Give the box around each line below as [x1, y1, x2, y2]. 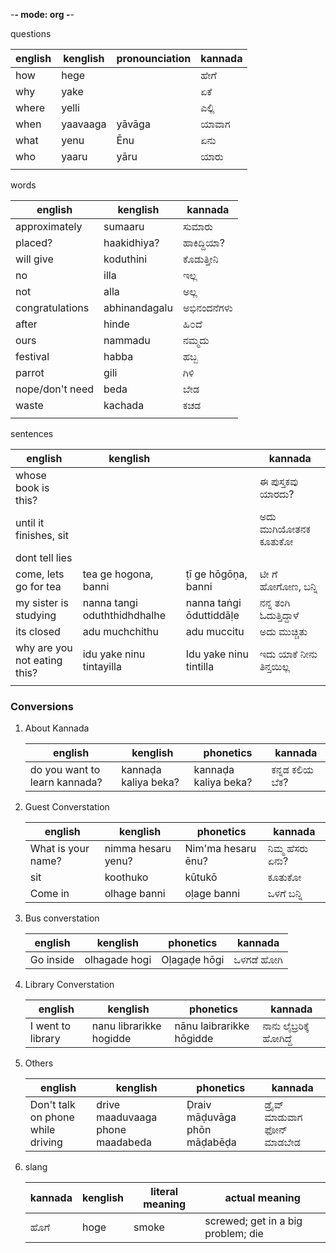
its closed [15, 625, 61, 638]
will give [15, 252, 54, 266]
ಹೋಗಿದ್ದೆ [262, 1032, 293, 1046]
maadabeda [96, 1135, 152, 1149]
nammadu [103, 334, 151, 347]
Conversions [10, 699, 74, 713]
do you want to [29, 763, 101, 777]
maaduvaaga [96, 1110, 158, 1124]
